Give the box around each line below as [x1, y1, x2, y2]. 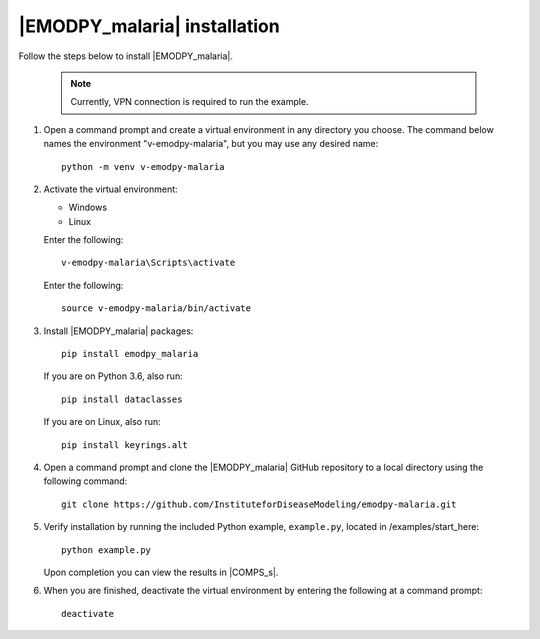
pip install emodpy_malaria [61, 348, 199, 360]
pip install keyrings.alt [61, 439, 189, 450]
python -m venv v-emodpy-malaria [61, 161, 225, 172]
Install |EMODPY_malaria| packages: [43, 325, 194, 337]
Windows [68, 201, 108, 214]
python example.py [61, 544, 152, 555]
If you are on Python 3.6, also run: [43, 370, 184, 382]
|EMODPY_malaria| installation [18, 15, 280, 37]
